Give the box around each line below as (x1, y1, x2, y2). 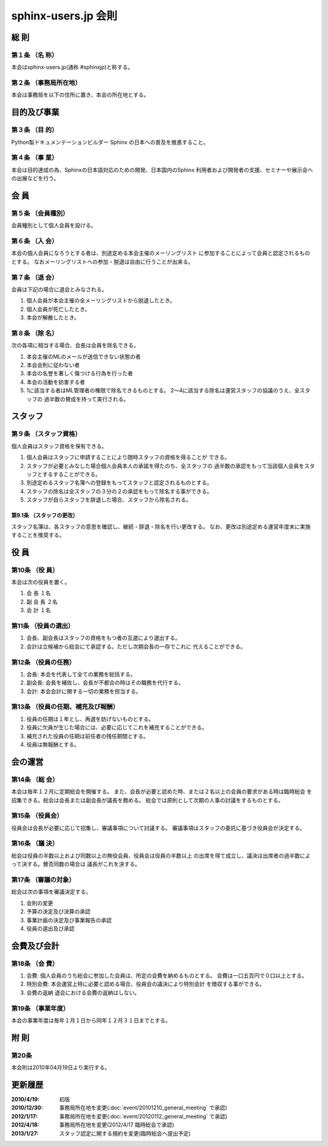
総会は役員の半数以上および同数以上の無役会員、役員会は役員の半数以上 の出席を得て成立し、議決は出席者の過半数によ (11, 852, 311, 859)
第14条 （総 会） (11, 775, 59, 783)
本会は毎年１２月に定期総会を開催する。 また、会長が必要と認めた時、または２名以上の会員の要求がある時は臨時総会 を (11, 788, 312, 795)
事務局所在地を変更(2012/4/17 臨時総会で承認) (59, 1121, 174, 1129)
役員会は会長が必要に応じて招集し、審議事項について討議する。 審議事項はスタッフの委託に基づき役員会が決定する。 (11, 824, 306, 831)
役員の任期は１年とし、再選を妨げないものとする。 (26, 715, 154, 723)
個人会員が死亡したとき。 (26, 305, 91, 313)
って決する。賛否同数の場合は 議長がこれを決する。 (11, 860, 141, 868)
